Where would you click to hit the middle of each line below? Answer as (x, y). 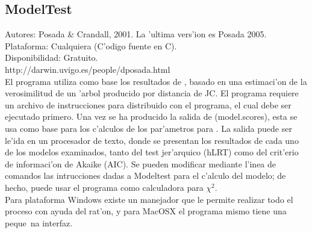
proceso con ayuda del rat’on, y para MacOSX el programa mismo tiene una (146, 211)
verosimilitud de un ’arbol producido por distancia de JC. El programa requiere (152, 93)
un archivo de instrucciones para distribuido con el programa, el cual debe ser (148, 104)
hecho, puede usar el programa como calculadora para (104, 187)
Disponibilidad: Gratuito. (51, 57)
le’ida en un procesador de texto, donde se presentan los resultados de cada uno (152, 140)
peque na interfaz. (39, 222)
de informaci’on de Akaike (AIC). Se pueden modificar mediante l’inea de (141, 163)
